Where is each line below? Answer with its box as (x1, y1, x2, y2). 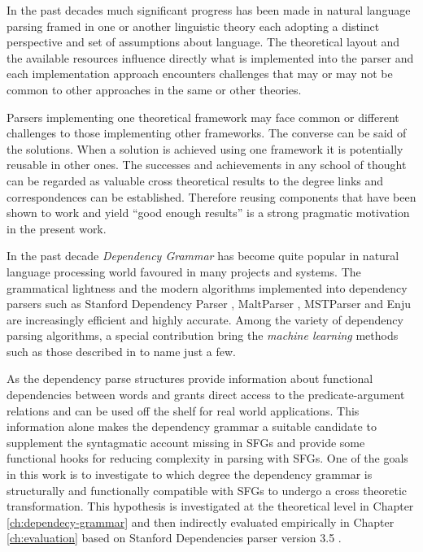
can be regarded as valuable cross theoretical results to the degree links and (7, 172, 384, 189)
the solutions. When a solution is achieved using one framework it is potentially (7, 140, 403, 157)
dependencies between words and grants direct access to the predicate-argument (7, 386, 405, 403)
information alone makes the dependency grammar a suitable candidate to (7, 418, 377, 435)
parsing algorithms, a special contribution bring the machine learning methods (7, 327, 399, 344)
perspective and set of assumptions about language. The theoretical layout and (7, 33, 400, 50)
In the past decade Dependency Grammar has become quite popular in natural (7, 247, 399, 264)
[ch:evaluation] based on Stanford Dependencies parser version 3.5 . (7, 529, 342, 546)
